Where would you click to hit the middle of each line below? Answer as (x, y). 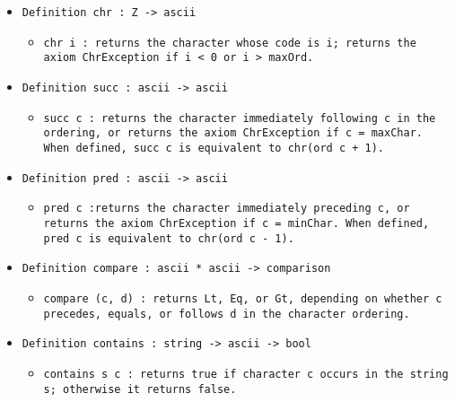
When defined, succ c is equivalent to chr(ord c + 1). (214, 148)
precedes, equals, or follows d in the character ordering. (227, 314)
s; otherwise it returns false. (140, 389)
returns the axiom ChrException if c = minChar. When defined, (236, 223)
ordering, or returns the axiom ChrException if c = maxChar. (233, 133)
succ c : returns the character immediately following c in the (240, 118)
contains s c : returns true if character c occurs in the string (246, 374)
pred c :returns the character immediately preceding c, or (227, 209)
